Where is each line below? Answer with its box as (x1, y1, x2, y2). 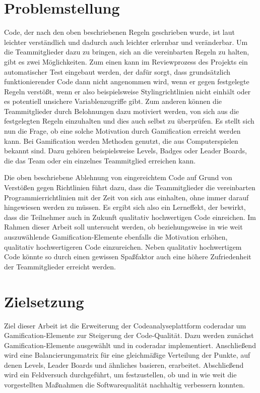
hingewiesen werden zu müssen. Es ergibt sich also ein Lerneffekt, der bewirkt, (4, 202, 246, 212)
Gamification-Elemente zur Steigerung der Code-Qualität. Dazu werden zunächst (4, 330, 254, 341)
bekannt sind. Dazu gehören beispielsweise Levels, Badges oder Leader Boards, (4, 145, 247, 156)
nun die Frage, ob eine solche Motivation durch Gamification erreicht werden (4, 126, 241, 136)
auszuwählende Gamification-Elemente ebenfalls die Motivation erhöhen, (4, 232, 228, 242)
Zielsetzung (4, 291, 84, 311)
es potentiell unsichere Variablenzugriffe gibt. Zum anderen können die (4, 96, 222, 106)
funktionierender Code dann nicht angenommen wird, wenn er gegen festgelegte (4, 76, 249, 87)
